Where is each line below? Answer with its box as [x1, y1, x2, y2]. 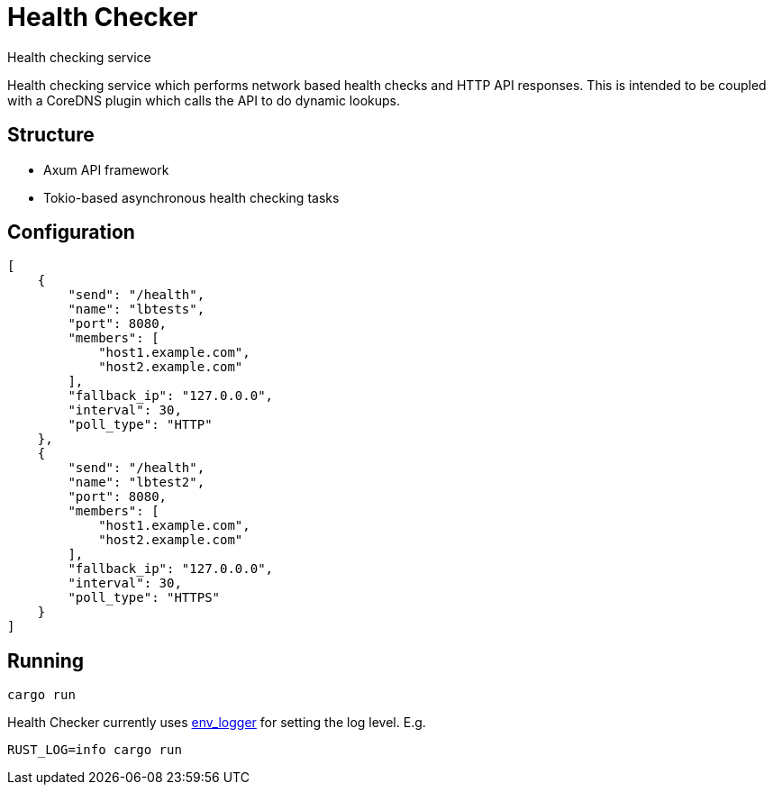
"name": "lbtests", [68, 302, 205, 317]
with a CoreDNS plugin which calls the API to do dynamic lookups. [7, 92, 401, 108]
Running [7, 649, 85, 672]
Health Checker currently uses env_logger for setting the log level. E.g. [7, 715, 426, 731]
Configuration [7, 221, 135, 244]
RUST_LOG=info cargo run [7, 742, 182, 758]
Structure [7, 123, 95, 147]
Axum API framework [43, 161, 169, 178]
